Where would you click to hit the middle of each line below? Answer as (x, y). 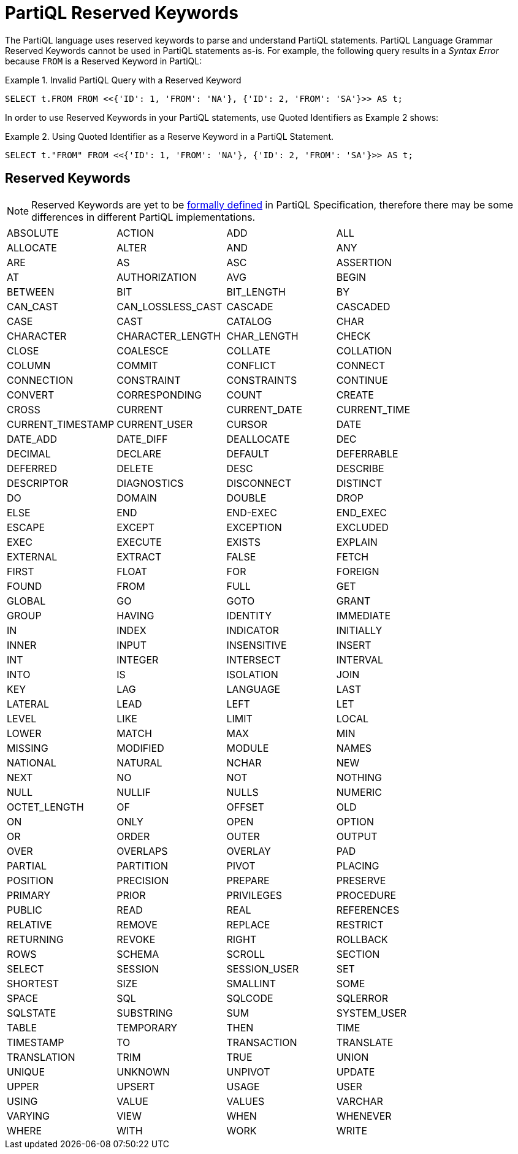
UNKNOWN (143, 1072)
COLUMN (29, 365)
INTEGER (138, 659)
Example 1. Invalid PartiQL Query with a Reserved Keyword (123, 80)
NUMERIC (359, 792)
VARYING (29, 1116)
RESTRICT (360, 924)
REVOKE (136, 939)
